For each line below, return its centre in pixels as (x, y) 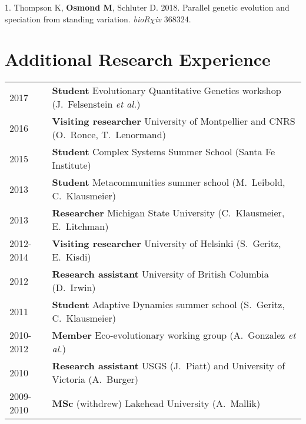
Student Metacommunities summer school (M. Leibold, (169, 182)
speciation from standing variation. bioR (77, 19)
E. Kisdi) (71, 257)
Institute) (71, 165)
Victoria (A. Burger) (95, 379)
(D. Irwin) (74, 288)
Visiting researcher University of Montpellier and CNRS (174, 121)
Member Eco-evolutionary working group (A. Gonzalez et (174, 335)
